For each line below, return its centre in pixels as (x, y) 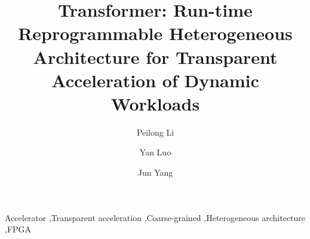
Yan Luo (155, 152)
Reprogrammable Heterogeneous (155, 33)
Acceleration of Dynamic (155, 80)
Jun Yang (155, 172)
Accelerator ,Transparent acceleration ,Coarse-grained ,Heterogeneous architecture (155, 217)
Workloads (155, 103)
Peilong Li (155, 132)
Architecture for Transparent (155, 56)
